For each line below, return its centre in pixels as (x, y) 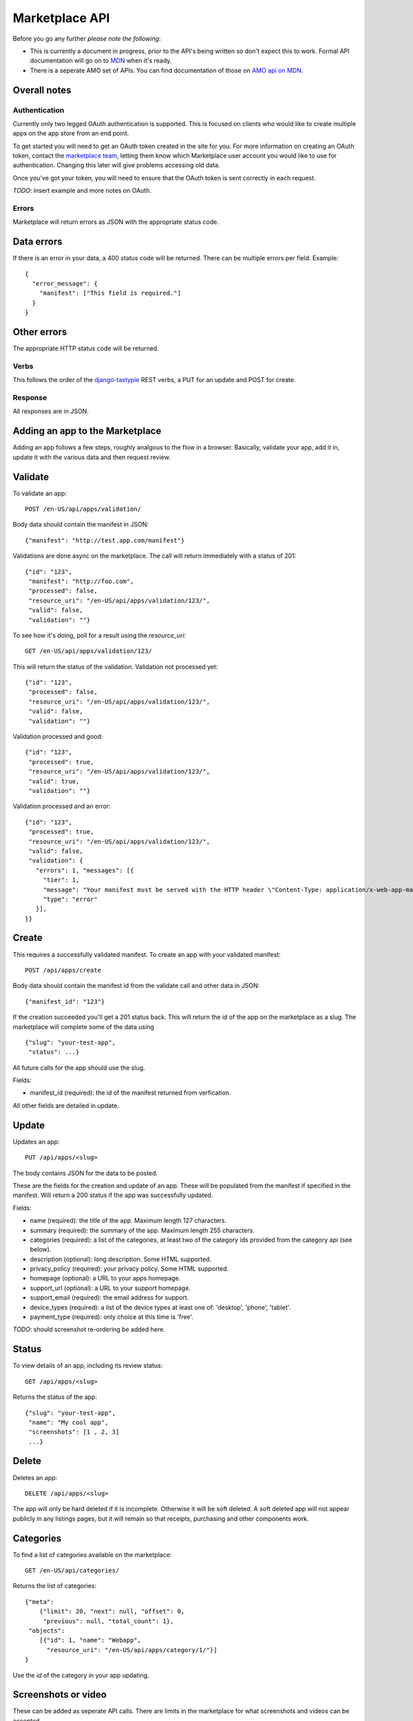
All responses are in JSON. (51, 411)
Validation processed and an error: (62, 806)
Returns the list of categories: (55, 1586)
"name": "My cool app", (68, 1422)
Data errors (38, 242)
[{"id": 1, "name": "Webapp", (90, 1640)
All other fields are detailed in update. (66, 1106)
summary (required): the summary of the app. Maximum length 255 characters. (142, 1230)
